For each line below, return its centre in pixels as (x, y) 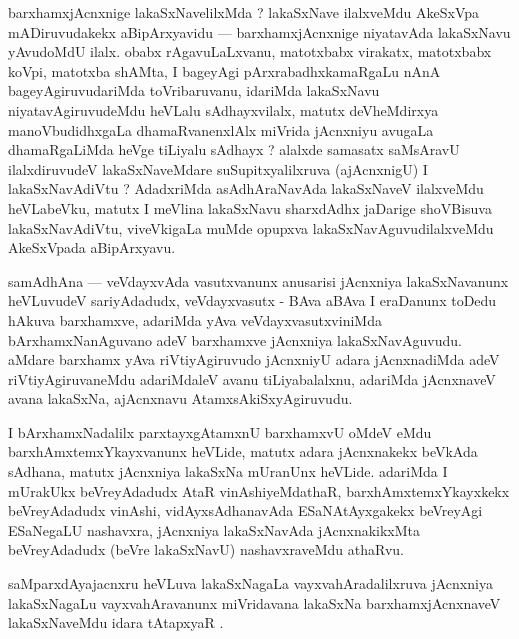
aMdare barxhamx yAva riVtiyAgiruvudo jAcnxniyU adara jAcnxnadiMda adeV (254, 359)
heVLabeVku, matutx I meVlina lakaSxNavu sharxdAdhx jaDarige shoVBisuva (250, 207)
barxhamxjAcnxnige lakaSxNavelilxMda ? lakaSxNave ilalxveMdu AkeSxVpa (244, 12)
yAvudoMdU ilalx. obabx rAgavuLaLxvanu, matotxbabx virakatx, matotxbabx (250, 51)
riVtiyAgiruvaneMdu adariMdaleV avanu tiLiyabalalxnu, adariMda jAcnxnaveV (252, 378)
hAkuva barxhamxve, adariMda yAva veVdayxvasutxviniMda (195, 319)
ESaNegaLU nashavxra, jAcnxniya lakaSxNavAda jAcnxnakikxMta (214, 529)
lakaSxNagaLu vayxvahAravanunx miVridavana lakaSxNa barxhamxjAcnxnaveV (254, 602)
